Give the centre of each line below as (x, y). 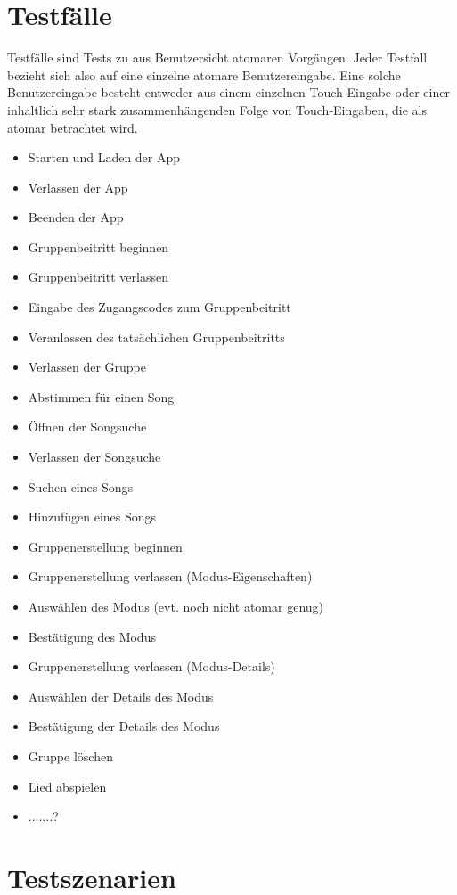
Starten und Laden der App (104, 157)
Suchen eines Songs (81, 486)
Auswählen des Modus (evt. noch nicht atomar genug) (176, 606)
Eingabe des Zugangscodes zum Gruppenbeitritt (159, 307)
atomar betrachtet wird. (73, 127)
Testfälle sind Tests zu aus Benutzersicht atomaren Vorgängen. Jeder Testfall (217, 57)
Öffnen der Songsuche (87, 427)
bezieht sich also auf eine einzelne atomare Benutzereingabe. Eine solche (204, 74)
